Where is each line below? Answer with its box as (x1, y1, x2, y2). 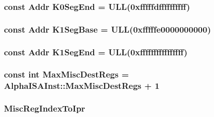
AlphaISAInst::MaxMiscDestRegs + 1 (4, 79, 160, 92)
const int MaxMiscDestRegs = (4, 68, 129, 80)
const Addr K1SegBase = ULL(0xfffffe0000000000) (4, 23, 211, 35)
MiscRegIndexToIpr (4, 102, 85, 115)
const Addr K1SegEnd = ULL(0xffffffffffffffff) (4, 45, 188, 58)
